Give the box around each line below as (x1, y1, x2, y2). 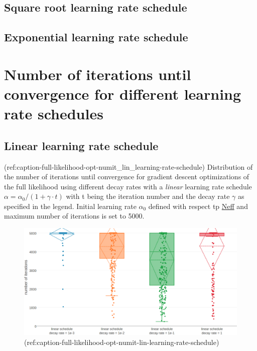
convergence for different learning (4, 83, 241, 104)
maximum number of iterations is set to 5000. (4, 210, 145, 221)
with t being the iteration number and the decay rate (66, 191, 230, 201)
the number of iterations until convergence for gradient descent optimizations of (4, 171, 249, 182)
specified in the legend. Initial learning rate (4, 200, 137, 211)
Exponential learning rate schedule (4, 29, 188, 45)
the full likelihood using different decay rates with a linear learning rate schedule (4, 181, 252, 191)
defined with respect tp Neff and (148, 200, 248, 211)
